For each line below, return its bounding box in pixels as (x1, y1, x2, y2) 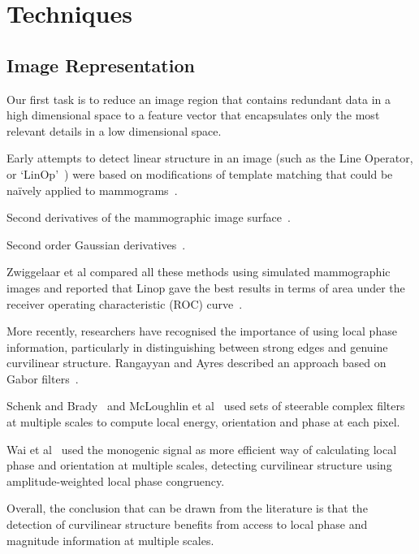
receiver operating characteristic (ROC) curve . (6, 295, 243, 312)
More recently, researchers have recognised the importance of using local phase (6, 322, 397, 340)
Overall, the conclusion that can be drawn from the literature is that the (6, 500, 368, 517)
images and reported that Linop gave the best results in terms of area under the (6, 279, 405, 296)
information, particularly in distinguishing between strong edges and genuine (6, 338, 388, 355)
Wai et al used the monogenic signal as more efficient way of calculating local (6, 440, 397, 457)
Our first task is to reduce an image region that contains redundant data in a (6, 90, 391, 107)
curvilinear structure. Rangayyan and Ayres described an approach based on (6, 354, 387, 371)
